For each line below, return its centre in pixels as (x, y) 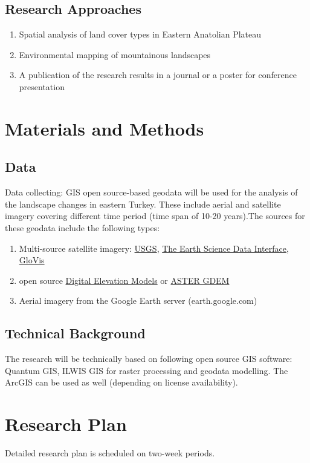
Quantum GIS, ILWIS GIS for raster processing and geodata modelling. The (147, 370)
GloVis (32, 260)
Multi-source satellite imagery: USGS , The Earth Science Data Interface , (154, 248)
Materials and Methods (105, 128)
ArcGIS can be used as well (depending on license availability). (121, 382)
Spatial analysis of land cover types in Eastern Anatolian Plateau (140, 34)
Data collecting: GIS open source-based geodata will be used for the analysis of (151, 192)
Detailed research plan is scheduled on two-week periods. (110, 453)
